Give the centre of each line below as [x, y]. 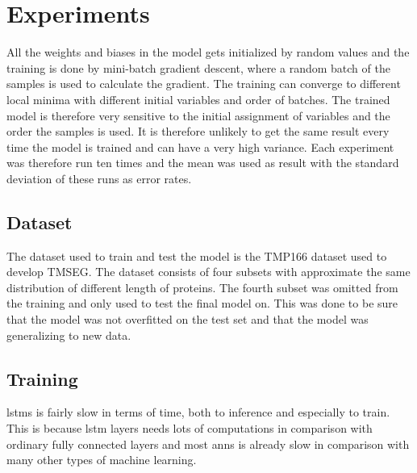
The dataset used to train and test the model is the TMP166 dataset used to [197, 255]
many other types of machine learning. [102, 460]
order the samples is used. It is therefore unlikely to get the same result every [198, 131]
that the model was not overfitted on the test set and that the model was [188, 319]
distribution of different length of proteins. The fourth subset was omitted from [202, 287]
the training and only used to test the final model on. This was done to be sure [202, 303]
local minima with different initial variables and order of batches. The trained [198, 99]
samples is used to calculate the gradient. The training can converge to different [204, 84]
